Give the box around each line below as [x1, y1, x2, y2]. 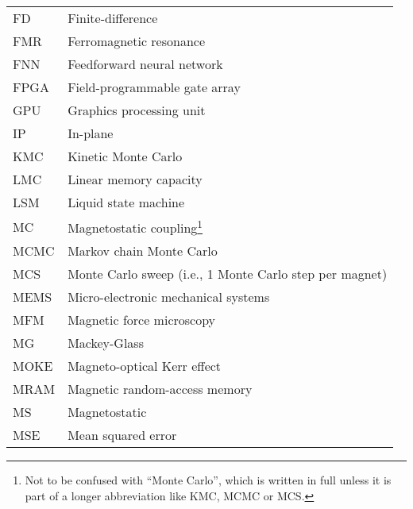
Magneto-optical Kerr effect [68, 357, 222, 376]
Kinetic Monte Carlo [68, 147, 183, 165]
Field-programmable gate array [68, 78, 241, 96]
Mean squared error [68, 426, 177, 445]
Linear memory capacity [68, 170, 203, 188]
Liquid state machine [68, 193, 185, 211]
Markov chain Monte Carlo [68, 241, 218, 260]
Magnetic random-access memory [68, 380, 253, 399]
